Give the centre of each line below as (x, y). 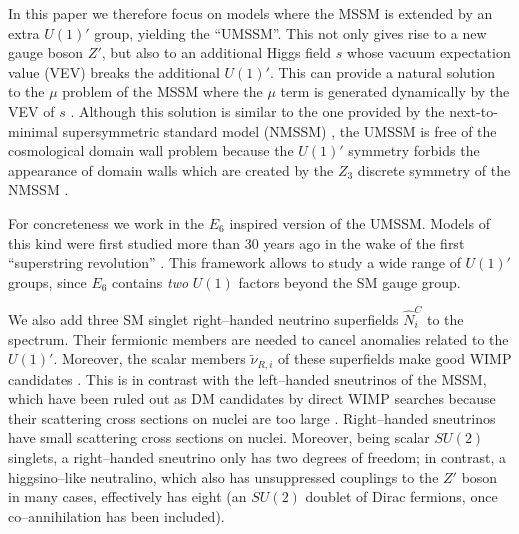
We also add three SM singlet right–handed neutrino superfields (203, 319)
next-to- (473, 110)
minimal (33, 130)
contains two (150, 281)
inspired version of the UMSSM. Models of (359, 222)
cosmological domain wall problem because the (151, 150)
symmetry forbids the (414, 150)
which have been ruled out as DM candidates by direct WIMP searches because (252, 398)
